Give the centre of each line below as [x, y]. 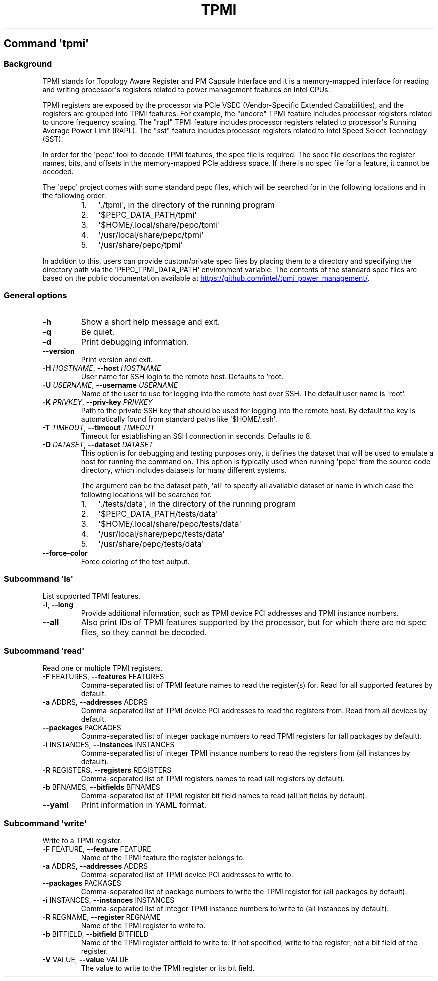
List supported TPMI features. [92, 596]
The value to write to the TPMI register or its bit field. [168, 968]
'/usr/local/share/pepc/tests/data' [162, 533]
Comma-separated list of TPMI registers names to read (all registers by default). [213, 779]
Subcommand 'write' [46, 823]
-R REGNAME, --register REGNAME [102, 917]
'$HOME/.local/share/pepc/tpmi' [159, 224]
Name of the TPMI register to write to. [143, 925]
